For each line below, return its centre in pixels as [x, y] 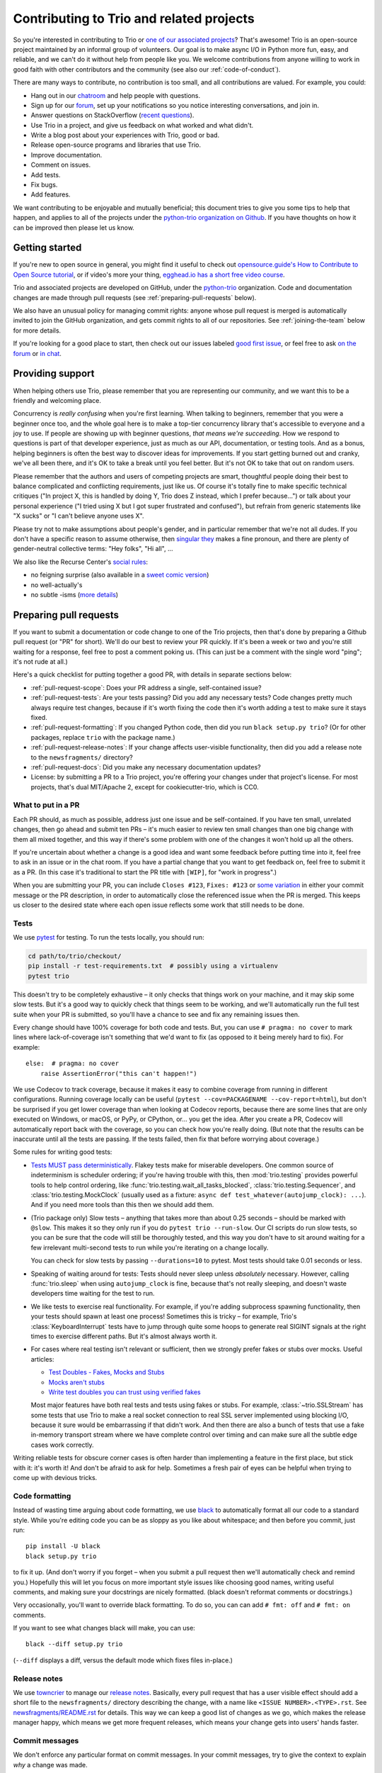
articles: [42, 1359]
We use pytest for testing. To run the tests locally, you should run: [109, 938]
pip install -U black [63, 1546]
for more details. [37, 330]
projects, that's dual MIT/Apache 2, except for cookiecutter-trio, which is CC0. [145, 787]
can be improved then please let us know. [74, 228]
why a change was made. [50, 1764]
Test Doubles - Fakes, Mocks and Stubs [106, 1372]
